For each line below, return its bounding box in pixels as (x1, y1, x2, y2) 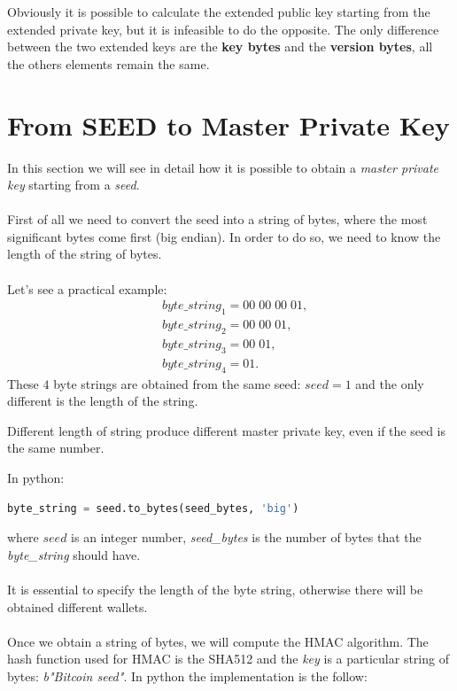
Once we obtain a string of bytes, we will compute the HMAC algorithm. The (7, 632, 429, 650)
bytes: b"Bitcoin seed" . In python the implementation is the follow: (7, 666, 368, 685)
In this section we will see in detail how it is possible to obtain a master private (7, 158, 439, 176)
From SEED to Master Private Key (7, 106, 450, 143)
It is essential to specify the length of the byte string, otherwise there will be (7, 579, 423, 598)
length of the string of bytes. (7, 245, 162, 263)
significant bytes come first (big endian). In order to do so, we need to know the (7, 227, 441, 245)
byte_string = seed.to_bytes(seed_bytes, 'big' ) (7, 501, 299, 515)
